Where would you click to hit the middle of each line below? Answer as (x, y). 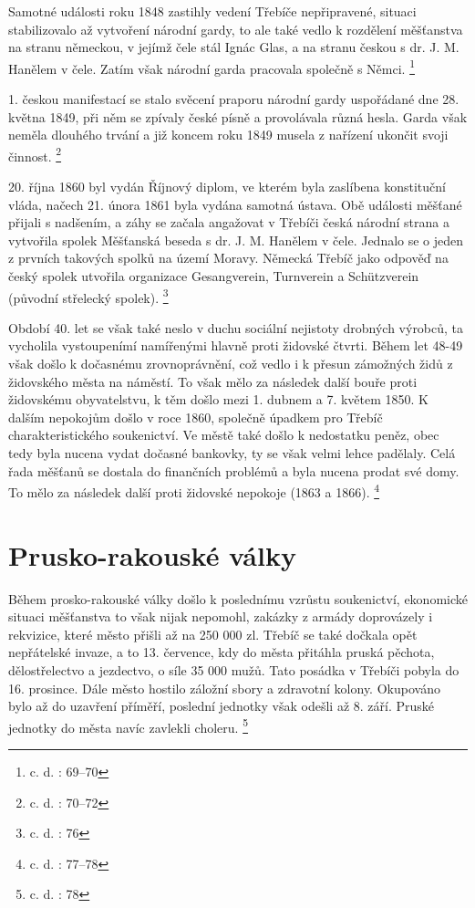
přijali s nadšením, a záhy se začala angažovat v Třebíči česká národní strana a (229, 222)
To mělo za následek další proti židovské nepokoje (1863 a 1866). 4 (194, 491)
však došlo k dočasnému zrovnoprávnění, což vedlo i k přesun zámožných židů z (231, 364)
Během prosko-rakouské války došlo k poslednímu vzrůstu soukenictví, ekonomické (238, 598)
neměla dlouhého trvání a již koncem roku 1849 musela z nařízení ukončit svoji (228, 135)
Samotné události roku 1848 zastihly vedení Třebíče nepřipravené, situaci (212, 11)
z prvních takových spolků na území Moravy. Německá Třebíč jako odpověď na (228, 258)
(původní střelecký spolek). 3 (88, 296)
